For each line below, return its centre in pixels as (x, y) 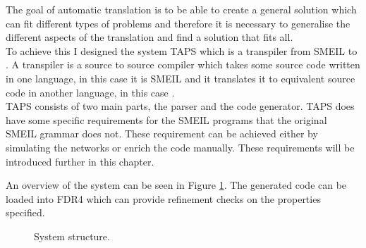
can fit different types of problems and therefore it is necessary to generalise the (178, 23)
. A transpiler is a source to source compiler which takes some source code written (183, 64)
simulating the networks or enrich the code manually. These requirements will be (180, 147)
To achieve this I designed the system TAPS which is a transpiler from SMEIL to (182, 50)
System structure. (72, 236)
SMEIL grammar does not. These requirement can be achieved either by (162, 134)
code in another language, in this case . (90, 92)
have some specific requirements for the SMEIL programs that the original (166, 119)
